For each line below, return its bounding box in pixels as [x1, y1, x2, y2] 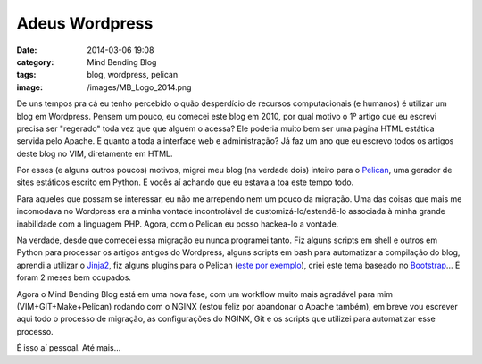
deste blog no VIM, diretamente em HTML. [16, 148, 173, 159]
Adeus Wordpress [16, 13, 154, 33]
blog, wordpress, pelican [87, 70, 179, 80]
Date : [16, 45, 37, 55]
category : [16, 56, 54, 67]
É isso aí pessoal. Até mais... [16, 343, 121, 353]
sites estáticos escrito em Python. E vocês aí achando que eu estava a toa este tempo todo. [16, 177, 354, 187]
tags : [16, 70, 37, 80]
